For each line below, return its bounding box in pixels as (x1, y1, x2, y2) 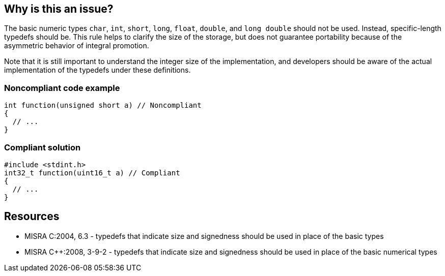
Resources (4, 210, 60, 223)
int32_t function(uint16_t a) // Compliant (4, 168, 180, 177)
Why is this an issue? (4, 3, 114, 15)
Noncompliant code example (4, 82, 120, 93)
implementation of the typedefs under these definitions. (4, 66, 191, 75)
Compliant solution (4, 142, 81, 152)
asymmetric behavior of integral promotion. (4, 41, 149, 50)
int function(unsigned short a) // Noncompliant (4, 101, 202, 110)
